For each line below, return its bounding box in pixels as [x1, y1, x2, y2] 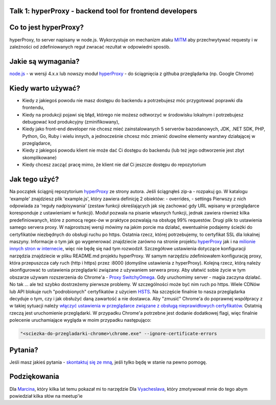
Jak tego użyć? [9, 175, 59, 184]
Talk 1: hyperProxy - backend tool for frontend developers [9, 7, 198, 15]
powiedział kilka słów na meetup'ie [9, 393, 83, 399]
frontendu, [22, 105, 44, 111]
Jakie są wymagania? [9, 57, 80, 66]
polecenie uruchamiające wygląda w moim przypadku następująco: [9, 317, 152, 323]
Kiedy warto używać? [9, 84, 80, 92]
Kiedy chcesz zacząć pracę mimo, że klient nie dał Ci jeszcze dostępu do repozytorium [22, 161, 206, 168]
